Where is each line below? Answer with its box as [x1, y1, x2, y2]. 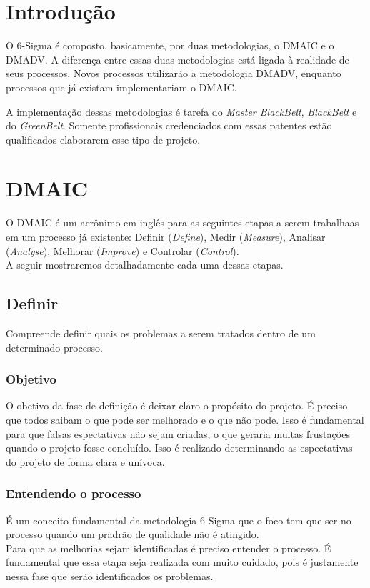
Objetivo [6, 370, 56, 388]
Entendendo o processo [6, 484, 141, 502]
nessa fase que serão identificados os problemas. [6, 568, 214, 583]
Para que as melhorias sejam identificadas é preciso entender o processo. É [6, 540, 331, 555]
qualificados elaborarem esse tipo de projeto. [6, 131, 201, 146]
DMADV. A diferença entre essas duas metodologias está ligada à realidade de [6, 51, 349, 66]
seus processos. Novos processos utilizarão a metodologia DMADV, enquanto [6, 66, 341, 81]
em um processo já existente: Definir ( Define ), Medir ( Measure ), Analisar [6, 229, 326, 244]
